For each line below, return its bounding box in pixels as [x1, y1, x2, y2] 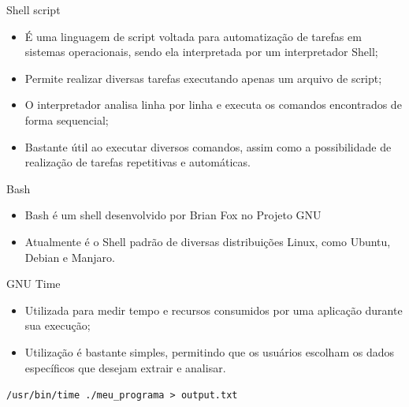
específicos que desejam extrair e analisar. [24, 359, 226, 375]
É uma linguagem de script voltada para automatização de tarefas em [24, 28, 362, 44]
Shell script [6, 2, 61, 17]
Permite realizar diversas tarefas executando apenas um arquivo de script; [24, 69, 382, 86]
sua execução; [24, 317, 91, 334]
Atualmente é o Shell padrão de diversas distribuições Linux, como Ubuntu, [24, 233, 391, 249]
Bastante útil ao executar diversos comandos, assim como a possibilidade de [24, 138, 392, 155]
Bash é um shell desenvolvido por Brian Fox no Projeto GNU [24, 207, 322, 223]
